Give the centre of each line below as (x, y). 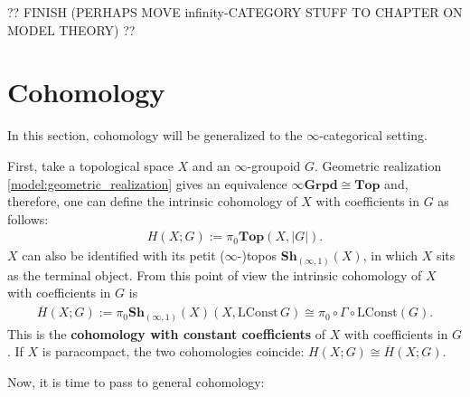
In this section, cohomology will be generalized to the (155, 135)
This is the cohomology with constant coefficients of (167, 333)
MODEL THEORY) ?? (71, 29)
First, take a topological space (90, 165)
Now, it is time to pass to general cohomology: (136, 381)
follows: (28, 218)
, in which (390, 255)
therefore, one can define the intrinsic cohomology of (152, 201)
